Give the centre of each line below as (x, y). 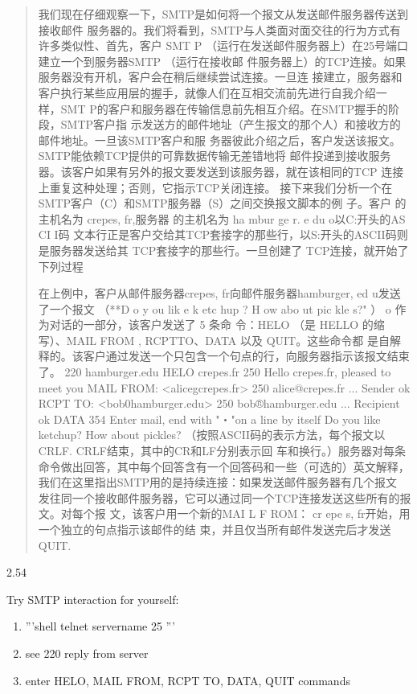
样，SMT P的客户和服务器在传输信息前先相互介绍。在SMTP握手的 (213, 108)
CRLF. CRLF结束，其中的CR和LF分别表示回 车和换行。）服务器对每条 (222, 451)
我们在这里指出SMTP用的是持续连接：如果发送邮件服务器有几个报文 (218, 482)
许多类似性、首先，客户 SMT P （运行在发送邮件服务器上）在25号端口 (223, 45)
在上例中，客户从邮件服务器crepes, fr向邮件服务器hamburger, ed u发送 (219, 293)
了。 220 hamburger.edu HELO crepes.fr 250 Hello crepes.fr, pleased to (215, 372)
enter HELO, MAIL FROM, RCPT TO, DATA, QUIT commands (188, 680)
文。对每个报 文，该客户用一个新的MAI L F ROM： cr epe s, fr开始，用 (224, 513)
